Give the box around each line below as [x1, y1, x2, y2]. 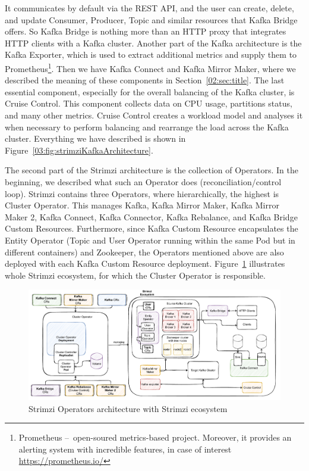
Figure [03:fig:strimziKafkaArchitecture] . [5, 144, 153, 156]
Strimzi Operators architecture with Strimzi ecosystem [29, 402, 228, 414]
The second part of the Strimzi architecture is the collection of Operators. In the [5, 164, 298, 176]
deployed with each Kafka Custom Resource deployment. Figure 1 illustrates [5, 257, 285, 270]
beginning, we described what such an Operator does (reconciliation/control [5, 175, 282, 188]
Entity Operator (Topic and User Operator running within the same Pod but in [5, 233, 295, 246]
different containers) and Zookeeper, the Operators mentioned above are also [5, 245, 284, 258]
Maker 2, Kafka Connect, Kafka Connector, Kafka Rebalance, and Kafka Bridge [5, 210, 298, 223]
